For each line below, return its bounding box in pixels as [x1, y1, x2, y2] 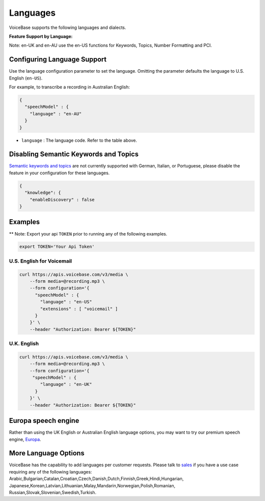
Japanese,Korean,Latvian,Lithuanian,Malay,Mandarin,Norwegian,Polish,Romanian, [9, 482, 176, 488]
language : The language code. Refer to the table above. [21, 137, 137, 143]
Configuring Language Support [9, 55, 106, 64]
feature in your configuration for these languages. [9, 170, 110, 176]
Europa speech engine [9, 417, 79, 425]
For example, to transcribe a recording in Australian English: [9, 84, 130, 90]
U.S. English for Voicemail [9, 258, 72, 264]
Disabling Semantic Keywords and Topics [9, 150, 139, 158]
